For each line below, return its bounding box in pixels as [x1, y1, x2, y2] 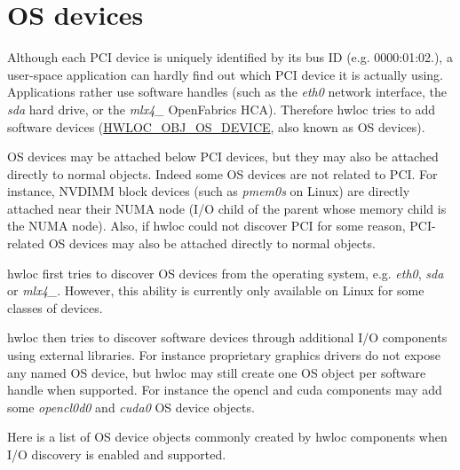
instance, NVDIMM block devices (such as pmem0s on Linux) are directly [7, 182, 410, 200]
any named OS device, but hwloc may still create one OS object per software [7, 363, 426, 381]
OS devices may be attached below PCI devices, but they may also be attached [7, 147, 439, 166]
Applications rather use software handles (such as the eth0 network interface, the [7, 82, 448, 101]
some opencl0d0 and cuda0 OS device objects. [7, 397, 255, 416]
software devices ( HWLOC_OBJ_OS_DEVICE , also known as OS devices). [7, 117, 425, 136]
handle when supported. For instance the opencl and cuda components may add [7, 380, 442, 399]
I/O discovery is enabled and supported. [7, 445, 226, 463]
